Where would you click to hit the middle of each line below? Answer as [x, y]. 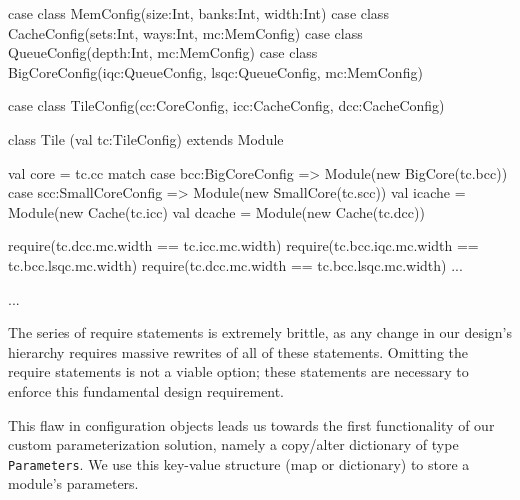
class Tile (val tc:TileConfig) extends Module [146, 138]
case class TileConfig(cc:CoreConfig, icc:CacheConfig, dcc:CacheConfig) [226, 105]
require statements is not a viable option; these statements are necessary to [238, 371]
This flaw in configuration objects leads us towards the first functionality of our [251, 424]
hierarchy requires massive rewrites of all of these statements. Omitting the [238, 351]
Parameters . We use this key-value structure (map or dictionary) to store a [239, 463]
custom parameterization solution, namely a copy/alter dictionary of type [233, 444]
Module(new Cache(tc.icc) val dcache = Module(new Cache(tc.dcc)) [216, 211]
